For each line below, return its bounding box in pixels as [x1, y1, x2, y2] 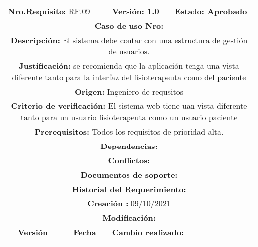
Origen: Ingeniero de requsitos [75, 86, 183, 97]
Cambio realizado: [112, 226, 184, 238]
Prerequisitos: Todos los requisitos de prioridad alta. [34, 126, 224, 137]
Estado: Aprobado [174, 5, 247, 17]
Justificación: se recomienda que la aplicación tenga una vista [19, 60, 239, 71]
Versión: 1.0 [112, 5, 159, 17]
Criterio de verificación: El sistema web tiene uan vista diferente [11, 100, 247, 111]
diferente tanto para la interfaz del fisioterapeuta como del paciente [12, 71, 246, 83]
